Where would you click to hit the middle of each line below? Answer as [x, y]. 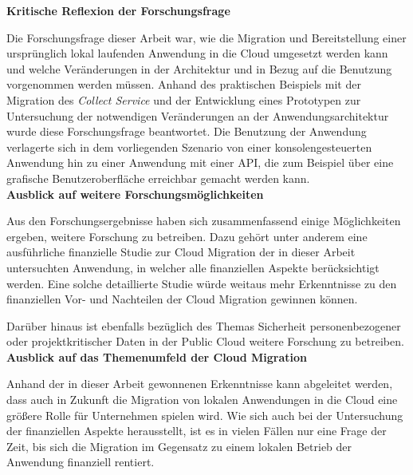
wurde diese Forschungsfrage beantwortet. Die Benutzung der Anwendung [187, 131]
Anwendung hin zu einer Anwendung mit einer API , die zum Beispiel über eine [200, 162]
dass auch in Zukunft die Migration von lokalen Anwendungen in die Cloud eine [202, 400]
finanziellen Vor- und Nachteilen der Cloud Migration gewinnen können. [182, 299]
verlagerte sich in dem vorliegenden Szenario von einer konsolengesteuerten [189, 146]
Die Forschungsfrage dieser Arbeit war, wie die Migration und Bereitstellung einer [206, 37]
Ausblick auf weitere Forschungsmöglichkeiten [135, 194]
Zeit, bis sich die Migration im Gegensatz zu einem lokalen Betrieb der [179, 446]
